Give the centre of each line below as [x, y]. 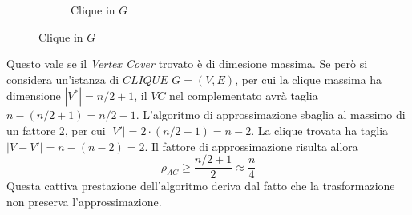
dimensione [34, 96]
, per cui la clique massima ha [309, 79]
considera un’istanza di [63, 79]
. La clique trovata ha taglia [320, 130]
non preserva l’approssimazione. [84, 201]
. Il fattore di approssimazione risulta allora [251, 146]
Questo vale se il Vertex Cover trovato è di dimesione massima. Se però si [187, 64]
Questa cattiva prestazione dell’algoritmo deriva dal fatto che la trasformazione [201, 186]
